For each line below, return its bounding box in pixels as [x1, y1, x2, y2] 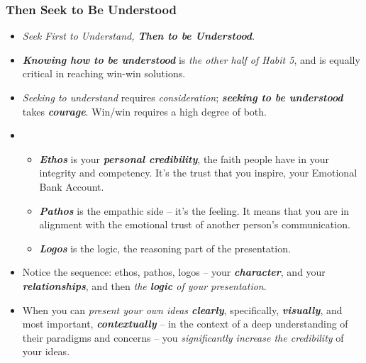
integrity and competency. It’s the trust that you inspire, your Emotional [39, 165, 357, 180]
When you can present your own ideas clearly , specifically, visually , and [22, 302, 343, 317]
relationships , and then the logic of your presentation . [22, 278, 267, 293]
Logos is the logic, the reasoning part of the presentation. [39, 240, 291, 255]
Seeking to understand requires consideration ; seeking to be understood [22, 90, 343, 104]
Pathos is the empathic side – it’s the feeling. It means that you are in [39, 203, 350, 218]
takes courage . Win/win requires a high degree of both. [22, 104, 267, 118]
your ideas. [22, 344, 70, 359]
